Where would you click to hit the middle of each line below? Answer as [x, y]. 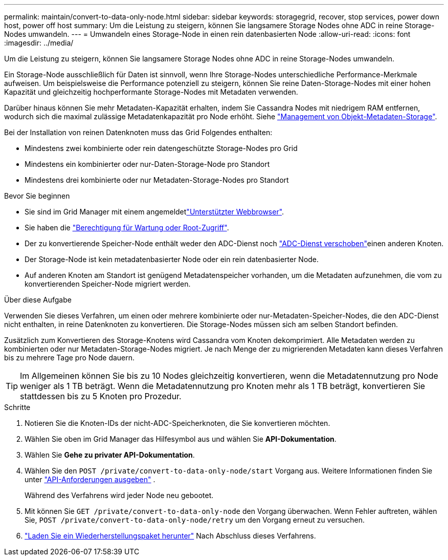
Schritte [17, 407]
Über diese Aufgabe [38, 300]
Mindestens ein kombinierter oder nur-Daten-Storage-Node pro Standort [147, 164]
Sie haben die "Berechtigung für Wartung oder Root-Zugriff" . [127, 228]
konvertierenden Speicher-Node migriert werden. [108, 284]
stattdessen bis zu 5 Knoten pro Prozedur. [101, 396]
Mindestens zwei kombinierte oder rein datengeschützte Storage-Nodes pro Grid [161, 148]
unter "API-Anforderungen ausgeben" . [90, 479]
